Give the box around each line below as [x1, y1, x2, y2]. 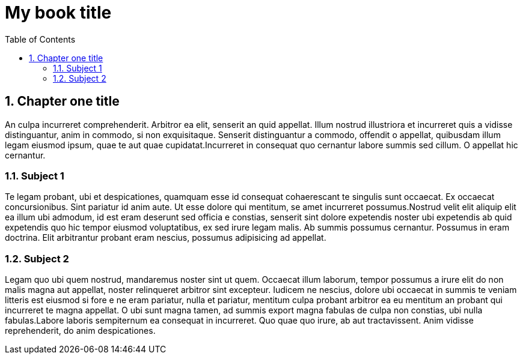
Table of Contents [5, 34, 76, 44]
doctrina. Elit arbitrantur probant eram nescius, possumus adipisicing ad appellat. [5, 232, 326, 243]
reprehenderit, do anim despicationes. [5, 325, 156, 336]
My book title [5, 2, 112, 23]
